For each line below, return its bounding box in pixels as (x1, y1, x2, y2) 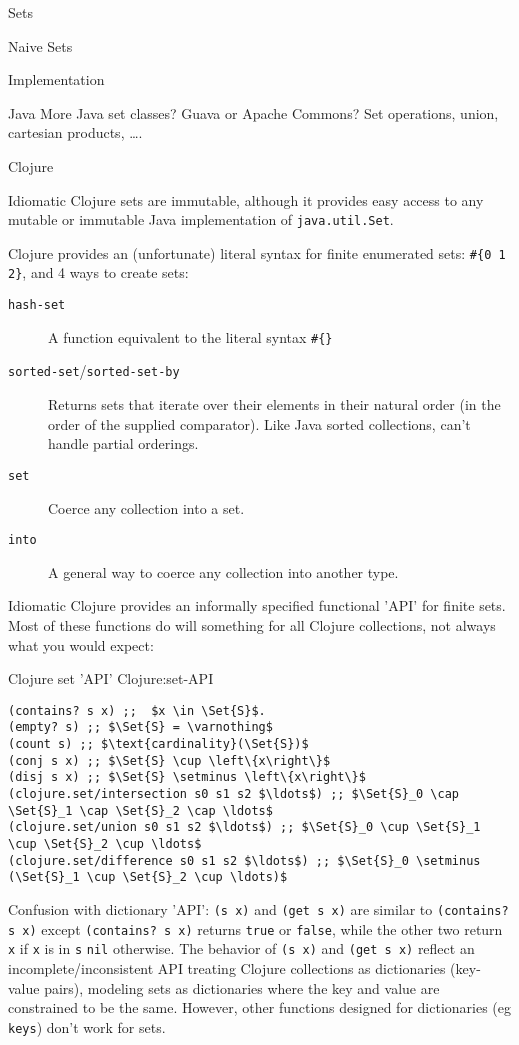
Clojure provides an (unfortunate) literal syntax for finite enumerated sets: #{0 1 (8, 242, 506, 263)
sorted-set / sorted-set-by (8, 360, 180, 381)
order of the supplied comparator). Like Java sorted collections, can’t (48, 413, 471, 434)
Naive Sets (8, 35, 73, 56)
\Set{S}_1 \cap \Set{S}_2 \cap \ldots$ (8, 803, 273, 818)
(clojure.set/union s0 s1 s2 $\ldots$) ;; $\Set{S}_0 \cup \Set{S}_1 (8, 820, 481, 835)
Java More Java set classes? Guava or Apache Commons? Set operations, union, (8, 102, 499, 123)
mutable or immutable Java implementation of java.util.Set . (8, 209, 394, 230)
